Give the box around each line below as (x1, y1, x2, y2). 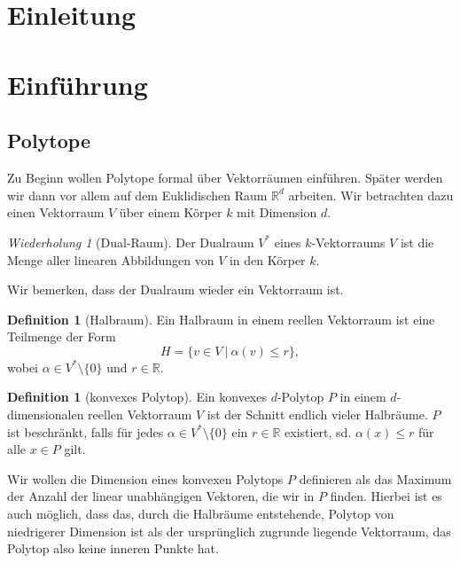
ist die (400, 232, 434, 251)
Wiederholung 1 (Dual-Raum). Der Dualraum (7, 232, 254, 251)
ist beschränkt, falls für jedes (7, 422, 164, 441)
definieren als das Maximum (299, 469, 452, 488)
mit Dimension (237, 203, 317, 222)
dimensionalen (7, 405, 84, 424)
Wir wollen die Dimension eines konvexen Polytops (7, 469, 284, 488)
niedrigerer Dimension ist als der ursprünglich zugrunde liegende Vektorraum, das (7, 521, 451, 540)
